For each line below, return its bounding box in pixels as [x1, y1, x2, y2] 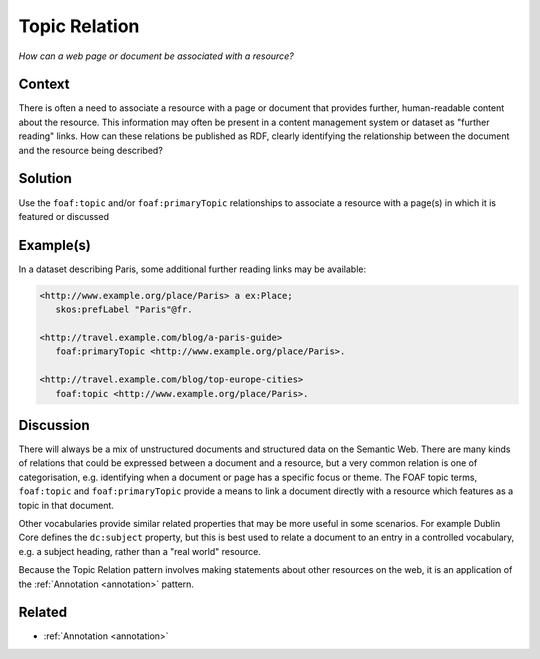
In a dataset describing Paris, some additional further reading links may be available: [18, 263, 367, 275]
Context [18, 76, 70, 93]
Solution [18, 170, 72, 187]
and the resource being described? [18, 144, 164, 156]
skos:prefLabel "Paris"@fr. [55, 304, 194, 315]
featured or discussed [18, 210, 110, 222]
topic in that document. [18, 499, 115, 511]
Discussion [18, 416, 90, 434]
